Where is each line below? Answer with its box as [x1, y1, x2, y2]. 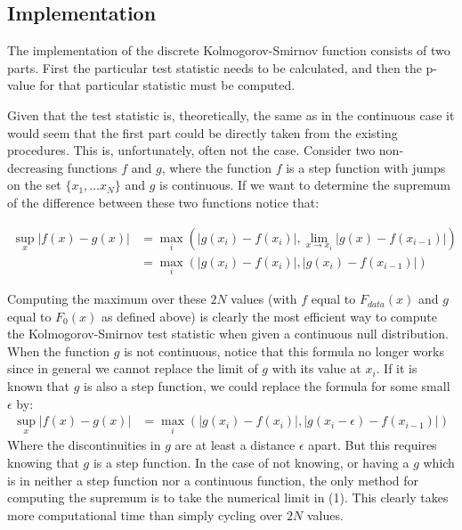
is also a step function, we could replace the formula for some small [84, 377, 450, 395]
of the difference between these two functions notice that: [7, 192, 320, 211]
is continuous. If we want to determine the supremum [158, 175, 450, 194]
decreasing [7, 158, 64, 176]
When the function [7, 341, 110, 360]
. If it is [376, 359, 417, 378]
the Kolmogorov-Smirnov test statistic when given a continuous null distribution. [7, 324, 449, 343]
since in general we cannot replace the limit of [7, 359, 258, 378]
